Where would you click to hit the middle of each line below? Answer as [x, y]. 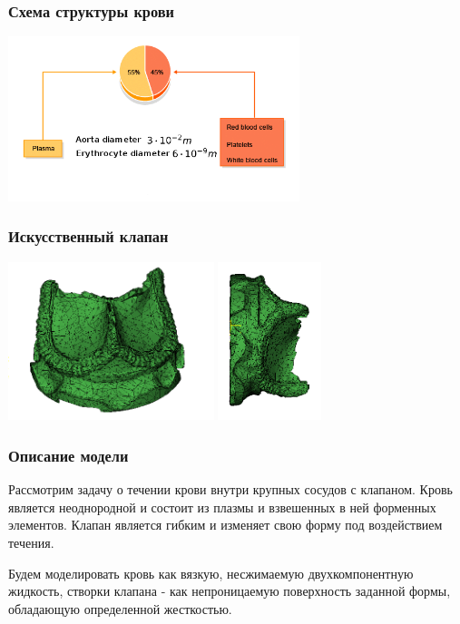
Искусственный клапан [88, 236]
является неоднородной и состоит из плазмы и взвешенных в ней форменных [222, 507]
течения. [31, 542]
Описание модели [69, 455]
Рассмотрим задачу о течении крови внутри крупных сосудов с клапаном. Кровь [230, 489]
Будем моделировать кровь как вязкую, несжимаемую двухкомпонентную [211, 573]
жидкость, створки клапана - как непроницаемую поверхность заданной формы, [230, 591]
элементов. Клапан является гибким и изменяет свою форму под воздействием [225, 525]
